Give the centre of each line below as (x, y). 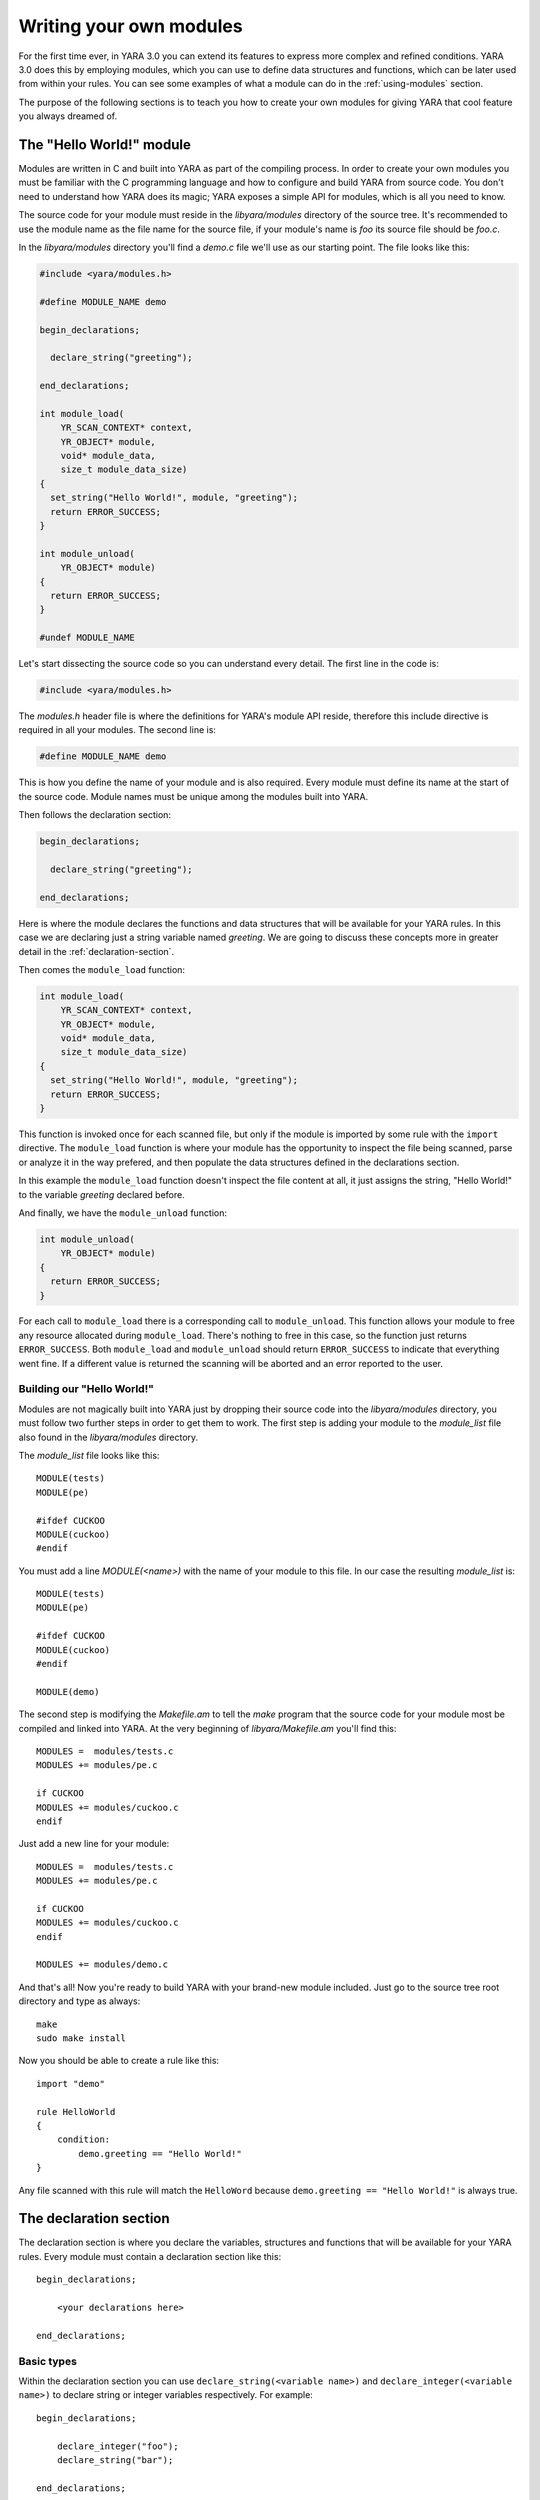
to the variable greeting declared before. (101, 1194)
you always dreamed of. (68, 116)
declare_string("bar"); (115, 2459)
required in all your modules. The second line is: (117, 730)
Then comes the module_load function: (101, 969)
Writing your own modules (131, 26)
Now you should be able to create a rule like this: (119, 2061)
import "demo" (70, 2083)
